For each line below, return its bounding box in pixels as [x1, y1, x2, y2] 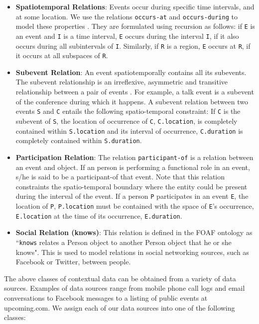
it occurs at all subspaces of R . [15, 50, 108, 61]
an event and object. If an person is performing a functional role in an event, [15, 162, 250, 172]
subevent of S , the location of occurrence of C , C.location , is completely [15, 115, 238, 126]
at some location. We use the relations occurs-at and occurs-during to [15, 11, 238, 21]
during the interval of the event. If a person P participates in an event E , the [15, 191, 249, 201]
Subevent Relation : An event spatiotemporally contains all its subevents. [15, 67, 247, 77]
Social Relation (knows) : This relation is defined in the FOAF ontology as [15, 227, 253, 238]
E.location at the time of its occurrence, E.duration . [15, 210, 182, 221]
